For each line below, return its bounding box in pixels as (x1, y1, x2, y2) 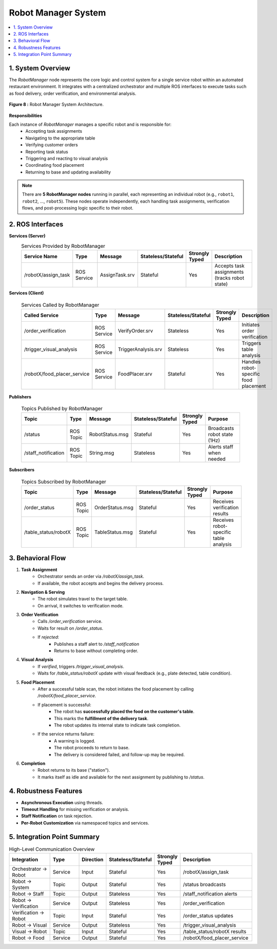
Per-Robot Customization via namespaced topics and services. (21, 820, 149, 826)
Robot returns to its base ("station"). (37, 767, 110, 773)
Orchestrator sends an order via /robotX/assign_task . (37, 573, 144, 579)
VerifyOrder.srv (118, 327, 153, 334)
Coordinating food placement (25, 162, 85, 168)
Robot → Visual (12, 922, 47, 929)
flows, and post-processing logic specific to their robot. (22, 205, 134, 211)
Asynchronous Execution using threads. (21, 799, 104, 805)
